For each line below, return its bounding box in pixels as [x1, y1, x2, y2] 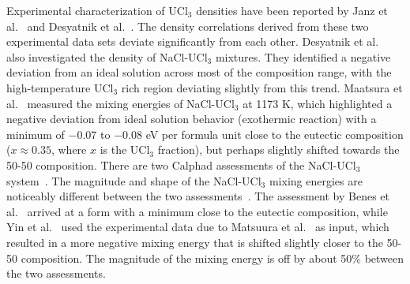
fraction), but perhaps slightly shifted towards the [157, 141, 400, 158]
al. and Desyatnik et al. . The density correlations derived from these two [6, 17, 369, 34]
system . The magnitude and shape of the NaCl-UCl [6, 172, 261, 189]
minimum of [6, 125, 65, 142]
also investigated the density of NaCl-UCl [6, 48, 208, 65]
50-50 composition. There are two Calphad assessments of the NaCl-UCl [6, 156, 356, 173]
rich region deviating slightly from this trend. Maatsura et [121, 79, 403, 95]
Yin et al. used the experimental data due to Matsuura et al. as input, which [6, 219, 389, 235]
